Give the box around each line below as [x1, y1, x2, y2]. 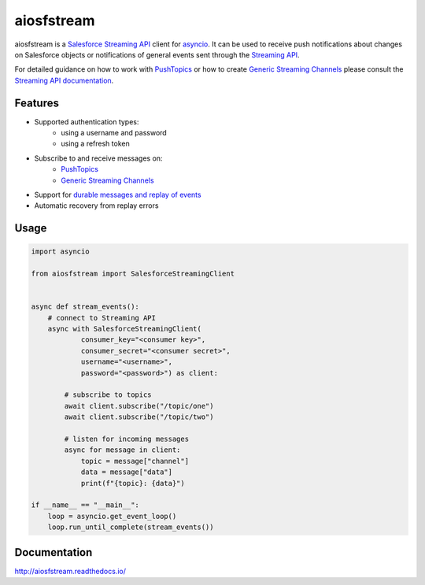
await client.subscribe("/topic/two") [64, 413, 214, 421]
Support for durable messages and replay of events [34, 190, 201, 199]
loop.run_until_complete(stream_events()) [47, 523, 214, 531]
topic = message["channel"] [80, 457, 189, 465]
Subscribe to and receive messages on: [34, 154, 163, 163]
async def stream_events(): [31, 302, 139, 311]
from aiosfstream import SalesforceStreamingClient [31, 269, 235, 279]
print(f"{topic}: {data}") [80, 479, 185, 487]
